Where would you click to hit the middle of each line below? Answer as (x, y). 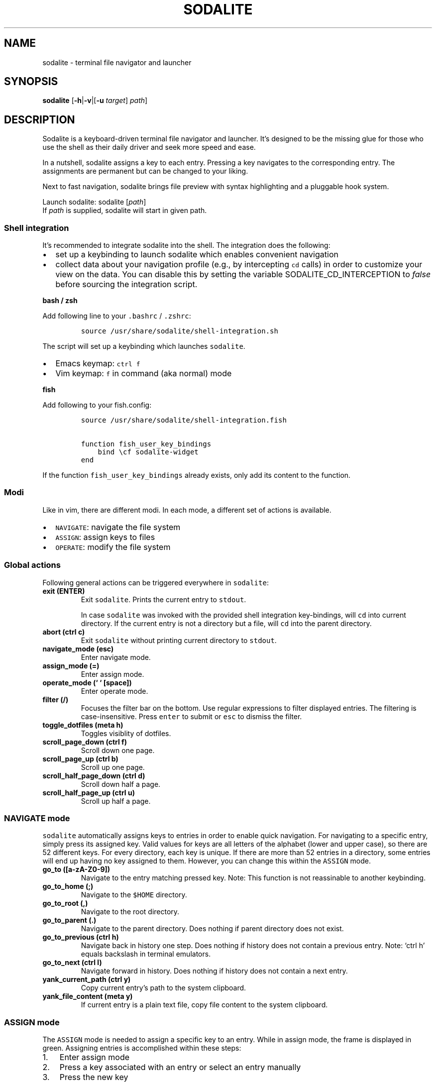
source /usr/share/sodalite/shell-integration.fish (184, 420)
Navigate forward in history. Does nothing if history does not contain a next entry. (214, 971)
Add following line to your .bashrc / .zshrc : (117, 316)
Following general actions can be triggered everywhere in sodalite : (156, 582)
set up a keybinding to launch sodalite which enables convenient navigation (197, 255)
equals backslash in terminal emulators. (146, 954)
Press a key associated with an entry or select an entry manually (180, 1067)
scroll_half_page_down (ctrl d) (94, 775)
